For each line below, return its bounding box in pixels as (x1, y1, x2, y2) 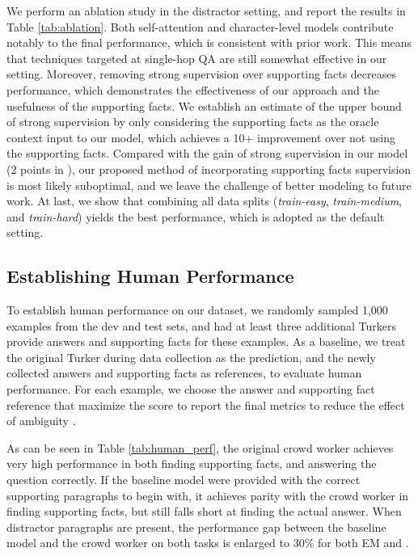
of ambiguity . (6, 412, 76, 429)
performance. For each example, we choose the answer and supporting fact (6, 381, 375, 398)
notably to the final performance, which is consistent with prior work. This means (6, 34, 412, 51)
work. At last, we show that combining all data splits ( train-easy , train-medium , (6, 192, 403, 209)
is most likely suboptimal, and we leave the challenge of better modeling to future (6, 176, 412, 193)
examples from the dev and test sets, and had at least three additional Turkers (6, 317, 397, 334)
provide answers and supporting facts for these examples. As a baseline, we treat (6, 333, 406, 350)
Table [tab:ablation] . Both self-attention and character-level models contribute (6, 18, 394, 35)
